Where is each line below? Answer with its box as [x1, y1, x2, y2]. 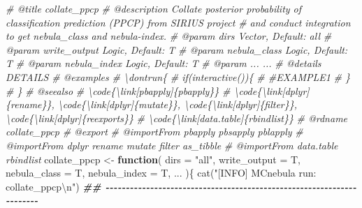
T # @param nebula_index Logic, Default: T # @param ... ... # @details [6, 56, 321, 70]
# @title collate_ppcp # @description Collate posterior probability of [6, 1, 302, 15]
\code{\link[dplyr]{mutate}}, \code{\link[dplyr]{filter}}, [57, 97, 298, 112]
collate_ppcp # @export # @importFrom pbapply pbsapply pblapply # [6, 124, 303, 139]
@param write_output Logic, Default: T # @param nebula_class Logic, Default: [6, 42, 348, 57]
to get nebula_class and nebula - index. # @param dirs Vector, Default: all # [6, 29, 332, 43]
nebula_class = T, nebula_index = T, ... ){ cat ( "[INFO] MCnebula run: [6, 165, 317, 180]
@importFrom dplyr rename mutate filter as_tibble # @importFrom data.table [6, 138, 338, 152]
